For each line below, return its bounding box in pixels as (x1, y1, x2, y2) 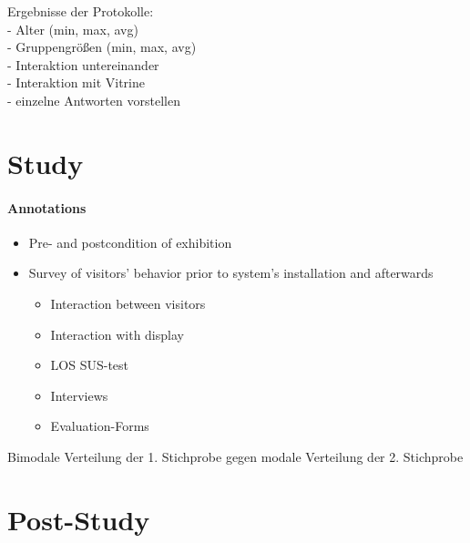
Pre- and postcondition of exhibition (28, 232, 232, 251)
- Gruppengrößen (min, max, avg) (7, 37, 197, 56)
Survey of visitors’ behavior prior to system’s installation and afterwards (28, 263, 434, 282)
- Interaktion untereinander (7, 55, 159, 74)
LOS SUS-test (50, 355, 129, 374)
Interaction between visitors (50, 293, 206, 312)
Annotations (7, 198, 87, 217)
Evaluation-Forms (50, 416, 149, 435)
